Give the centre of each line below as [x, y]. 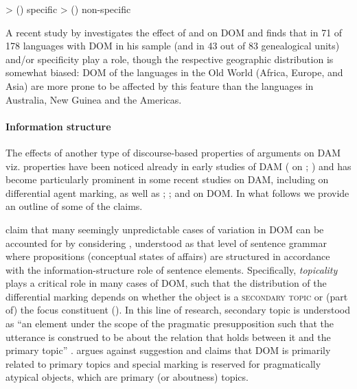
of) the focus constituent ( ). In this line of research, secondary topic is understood [178, 310]
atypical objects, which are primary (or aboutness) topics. [127, 377]
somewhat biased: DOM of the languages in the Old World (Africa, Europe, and [174, 72]
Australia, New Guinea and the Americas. [94, 99]
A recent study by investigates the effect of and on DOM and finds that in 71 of [174, 32]
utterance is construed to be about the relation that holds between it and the [168, 337]
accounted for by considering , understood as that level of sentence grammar [166, 243]
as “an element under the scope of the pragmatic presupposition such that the [170, 323]
